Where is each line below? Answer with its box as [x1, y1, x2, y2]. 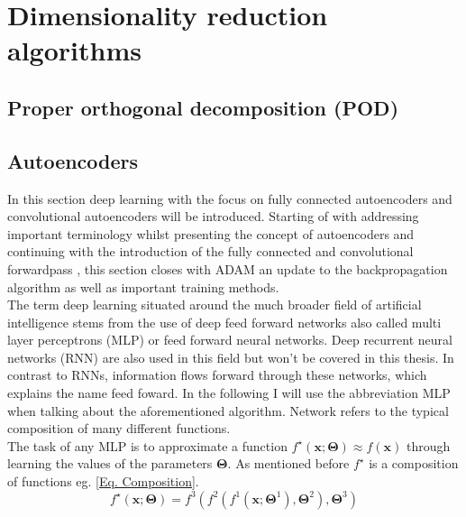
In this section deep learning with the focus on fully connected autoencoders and [7, 189, 452, 208]
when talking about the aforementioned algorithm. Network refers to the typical [7, 401, 449, 420]
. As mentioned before [227, 454, 350, 473]
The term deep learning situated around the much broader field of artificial [7, 295, 422, 314]
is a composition [369, 454, 459, 473]
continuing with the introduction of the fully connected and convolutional [7, 242, 414, 261]
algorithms [7, 32, 142, 69]
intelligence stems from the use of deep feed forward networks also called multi [7, 312, 442, 331]
